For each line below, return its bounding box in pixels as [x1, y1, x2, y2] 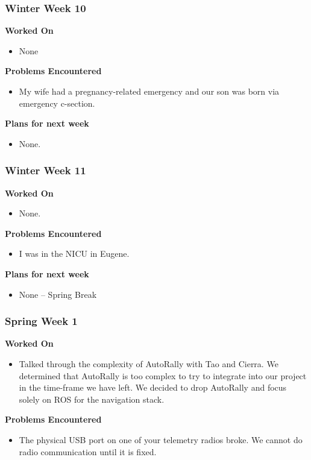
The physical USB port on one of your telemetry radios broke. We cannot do [19, 433, 303, 446]
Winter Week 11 [5, 163, 86, 178]
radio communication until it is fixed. [19, 445, 157, 458]
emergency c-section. [19, 96, 95, 109]
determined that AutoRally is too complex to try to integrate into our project [19, 369, 307, 382]
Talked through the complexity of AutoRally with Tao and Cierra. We [19, 357, 278, 370]
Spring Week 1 [5, 313, 78, 329]
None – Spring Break [19, 288, 97, 300]
